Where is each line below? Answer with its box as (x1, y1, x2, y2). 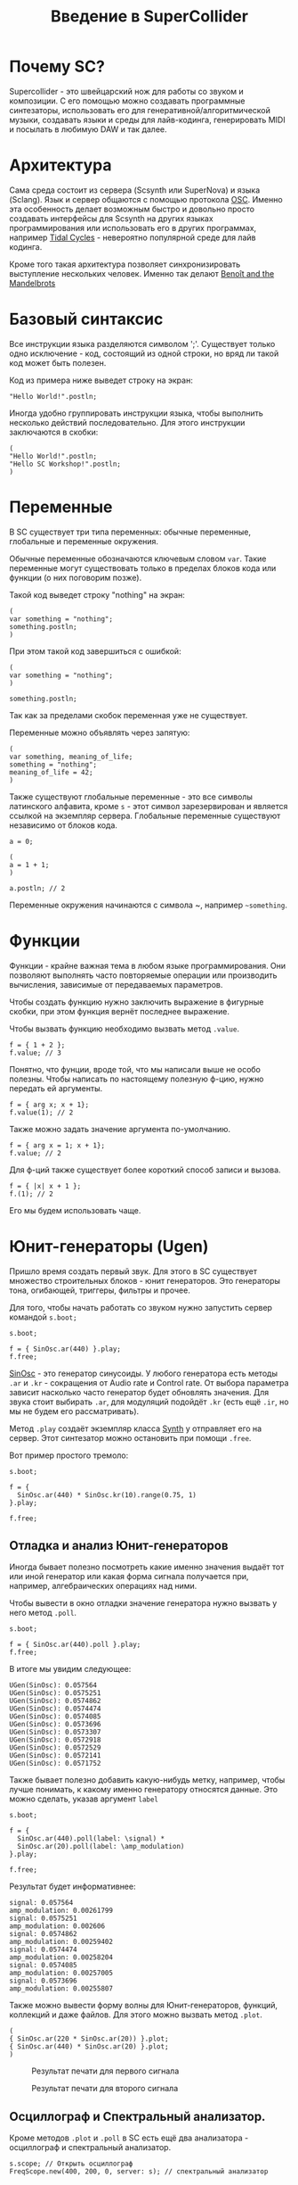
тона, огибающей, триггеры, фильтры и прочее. (9, 1285, 191, 1295)
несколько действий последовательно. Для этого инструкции (9, 417, 246, 427)
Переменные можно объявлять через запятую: (9, 727, 190, 738)
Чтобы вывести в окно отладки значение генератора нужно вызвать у (9, 1598, 278, 1609)
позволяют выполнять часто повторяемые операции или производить (9, 970, 278, 981)
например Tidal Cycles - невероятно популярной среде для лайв (9, 232, 256, 243)
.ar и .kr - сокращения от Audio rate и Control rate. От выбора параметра (9, 1377, 289, 1388)
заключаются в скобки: (9, 426, 99, 437)
